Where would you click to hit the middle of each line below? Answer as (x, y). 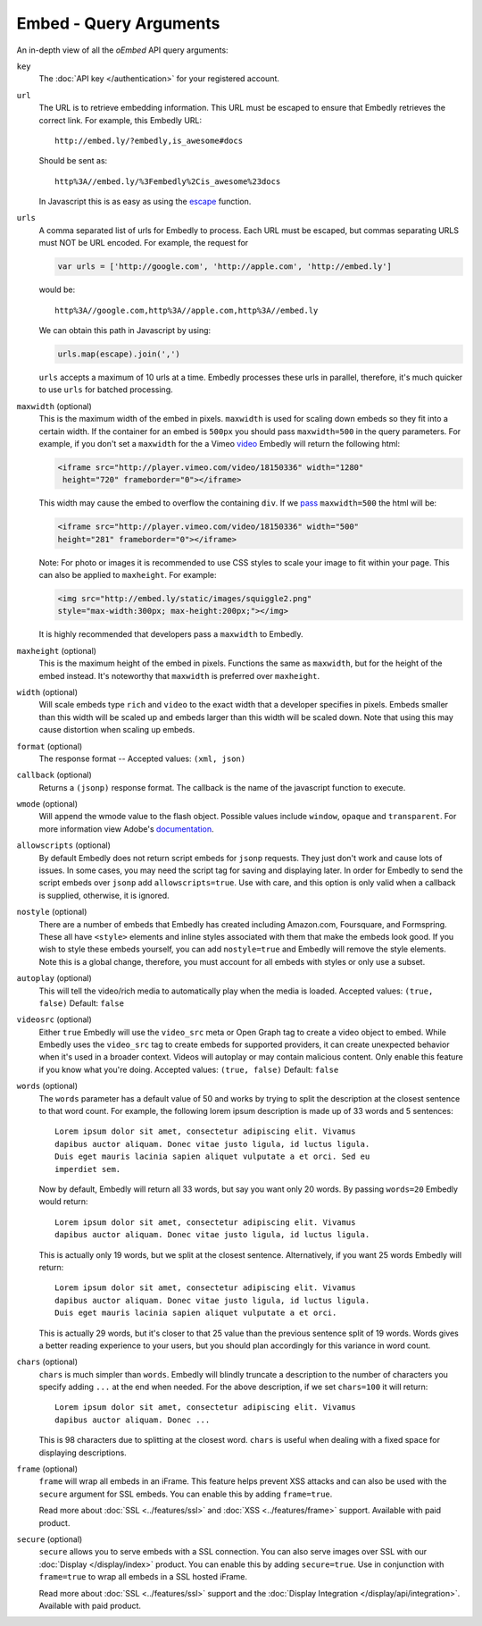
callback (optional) (54, 775)
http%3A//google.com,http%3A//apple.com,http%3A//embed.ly (187, 310)
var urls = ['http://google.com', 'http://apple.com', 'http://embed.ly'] (225, 267)
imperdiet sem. (88, 1169)
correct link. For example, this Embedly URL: (120, 120)
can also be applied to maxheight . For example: (128, 575)
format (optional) (50, 746)
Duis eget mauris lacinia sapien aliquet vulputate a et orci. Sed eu (212, 1157)
